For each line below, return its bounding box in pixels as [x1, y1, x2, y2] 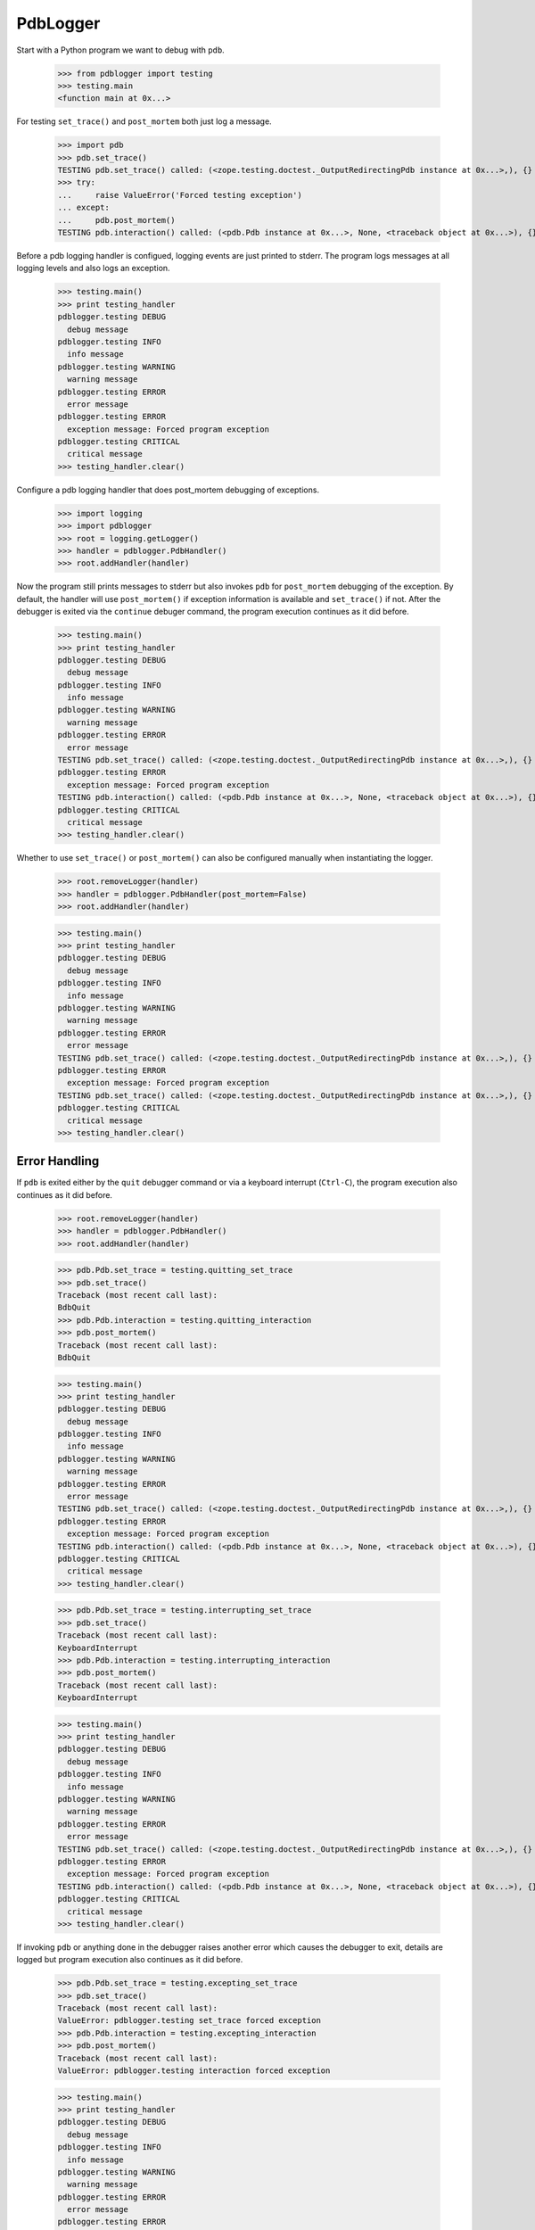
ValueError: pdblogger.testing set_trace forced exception [57, 2016, 321, 2026]
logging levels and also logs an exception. [16, 263, 170, 274]
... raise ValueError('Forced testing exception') [57, 190, 302, 200]
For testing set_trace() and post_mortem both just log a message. [16, 116, 272, 127]
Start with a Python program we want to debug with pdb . [16, 45, 225, 55]
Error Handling [16, 1153, 100, 1169]
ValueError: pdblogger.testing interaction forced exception [57, 2065, 331, 2076]
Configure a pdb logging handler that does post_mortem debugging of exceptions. [16, 484, 320, 495]
